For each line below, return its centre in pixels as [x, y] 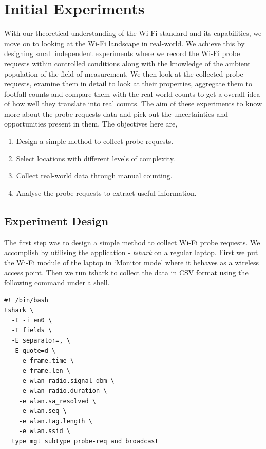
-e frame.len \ [44, 371]
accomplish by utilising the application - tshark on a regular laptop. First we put [131, 252]
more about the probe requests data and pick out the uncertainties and [116, 113]
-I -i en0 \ [32, 320]
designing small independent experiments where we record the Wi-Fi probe [122, 53]
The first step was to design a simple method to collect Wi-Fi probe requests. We [132, 242]
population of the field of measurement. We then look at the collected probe [124, 73]
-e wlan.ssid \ [44, 431]
